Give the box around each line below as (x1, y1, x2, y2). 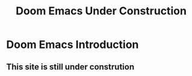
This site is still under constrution (6, 62, 134, 72)
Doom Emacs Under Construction (16, 4, 187, 18)
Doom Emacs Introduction (6, 38, 139, 51)
